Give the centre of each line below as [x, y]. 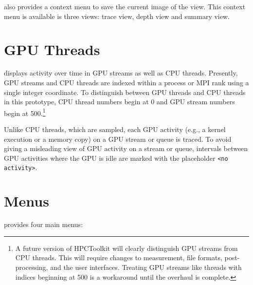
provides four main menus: [44, 224]
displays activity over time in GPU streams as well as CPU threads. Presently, [121, 73]
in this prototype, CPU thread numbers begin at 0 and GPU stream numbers [119, 102]
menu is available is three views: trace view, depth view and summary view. [117, 16]
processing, [32, 267]
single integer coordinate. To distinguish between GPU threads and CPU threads [125, 92]
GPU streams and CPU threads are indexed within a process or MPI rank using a [126, 82]
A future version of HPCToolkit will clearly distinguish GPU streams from [126, 248]
